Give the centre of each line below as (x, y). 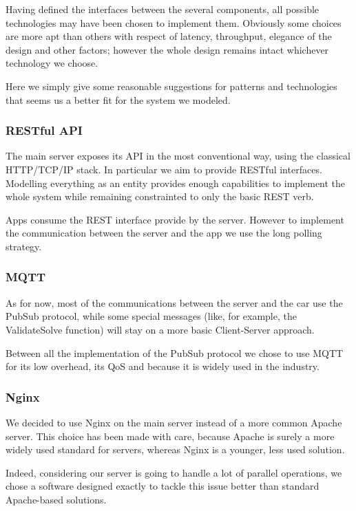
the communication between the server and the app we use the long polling (164, 233)
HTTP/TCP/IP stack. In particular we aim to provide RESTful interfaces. (164, 169)
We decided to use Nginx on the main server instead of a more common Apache (174, 422)
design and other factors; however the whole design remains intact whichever (167, 49)
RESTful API (44, 130)
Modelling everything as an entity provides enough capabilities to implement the (176, 183)
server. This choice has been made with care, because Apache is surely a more (170, 436)
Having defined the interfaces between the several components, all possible (163, 9)
